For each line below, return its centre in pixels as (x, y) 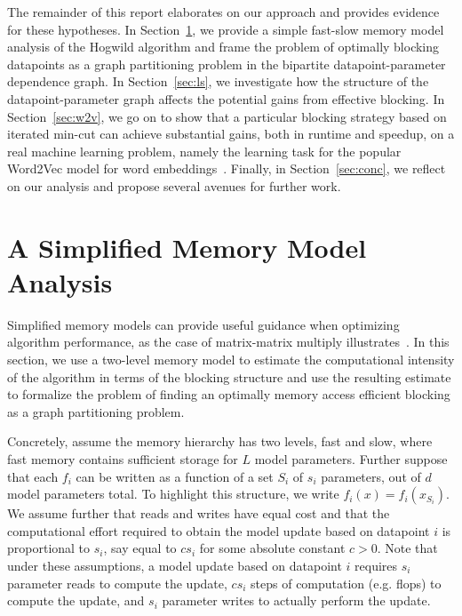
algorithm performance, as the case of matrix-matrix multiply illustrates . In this (228, 342)
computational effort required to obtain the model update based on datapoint (219, 530)
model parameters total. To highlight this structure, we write (173, 494)
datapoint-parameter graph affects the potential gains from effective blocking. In (226, 98)
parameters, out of (371, 476)
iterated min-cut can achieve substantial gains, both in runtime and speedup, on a (231, 134)
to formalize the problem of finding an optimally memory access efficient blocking (229, 394)
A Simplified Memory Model (187, 247)
